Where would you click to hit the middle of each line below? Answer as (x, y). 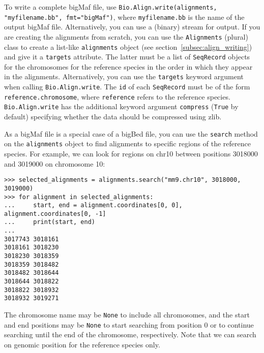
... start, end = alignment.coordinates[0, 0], (93, 205)
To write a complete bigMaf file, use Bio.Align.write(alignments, (111, 7)
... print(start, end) (50, 222)
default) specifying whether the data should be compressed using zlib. (113, 117)
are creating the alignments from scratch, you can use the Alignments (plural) (126, 36)
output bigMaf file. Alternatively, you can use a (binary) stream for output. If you (132, 27)
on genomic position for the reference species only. (82, 344)
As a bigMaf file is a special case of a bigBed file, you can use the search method (131, 133)
